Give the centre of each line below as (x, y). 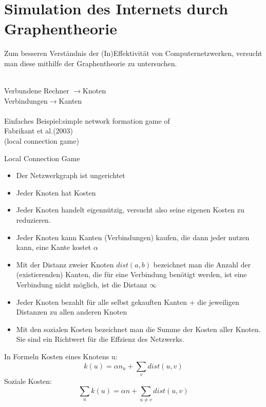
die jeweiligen (218, 302)
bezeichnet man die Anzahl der (202, 264)
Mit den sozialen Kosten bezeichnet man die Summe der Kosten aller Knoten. (138, 329)
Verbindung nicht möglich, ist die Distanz (82, 284)
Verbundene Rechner (37, 91)
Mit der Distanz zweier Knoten (65, 264)
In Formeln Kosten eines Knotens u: (61, 356)
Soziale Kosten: (28, 381)
